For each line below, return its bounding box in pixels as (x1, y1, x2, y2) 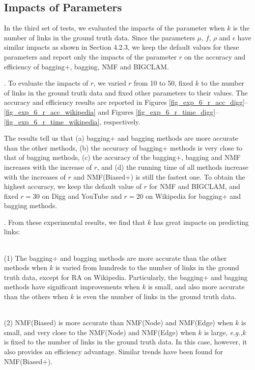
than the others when (4, 291, 68, 302)
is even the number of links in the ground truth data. (76, 291, 237, 302)
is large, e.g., (204, 327, 243, 337)
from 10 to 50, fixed (134, 78, 193, 88)
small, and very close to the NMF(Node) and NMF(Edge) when (4, 327, 196, 337)
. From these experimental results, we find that (4, 216, 145, 227)
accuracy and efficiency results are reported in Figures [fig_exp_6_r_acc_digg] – (4, 97, 248, 107)
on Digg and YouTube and (42, 190, 122, 201)
